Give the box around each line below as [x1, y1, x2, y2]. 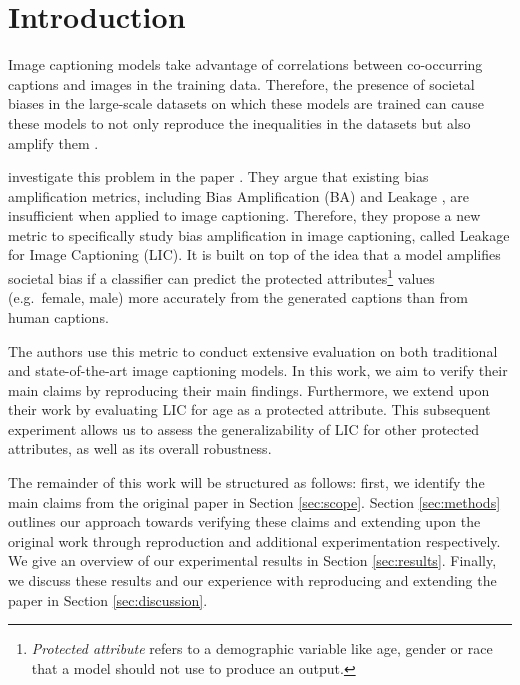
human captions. [8, 306, 109, 327]
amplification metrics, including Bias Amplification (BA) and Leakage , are [8, 185, 469, 206]
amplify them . [8, 132, 99, 153]
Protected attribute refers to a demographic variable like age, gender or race [31, 638, 493, 659]
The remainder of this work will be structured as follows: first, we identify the [8, 472, 485, 493]
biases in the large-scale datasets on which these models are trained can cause [8, 93, 484, 114]
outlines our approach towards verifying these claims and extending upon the [8, 511, 481, 532]
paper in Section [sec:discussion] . [8, 589, 208, 610]
